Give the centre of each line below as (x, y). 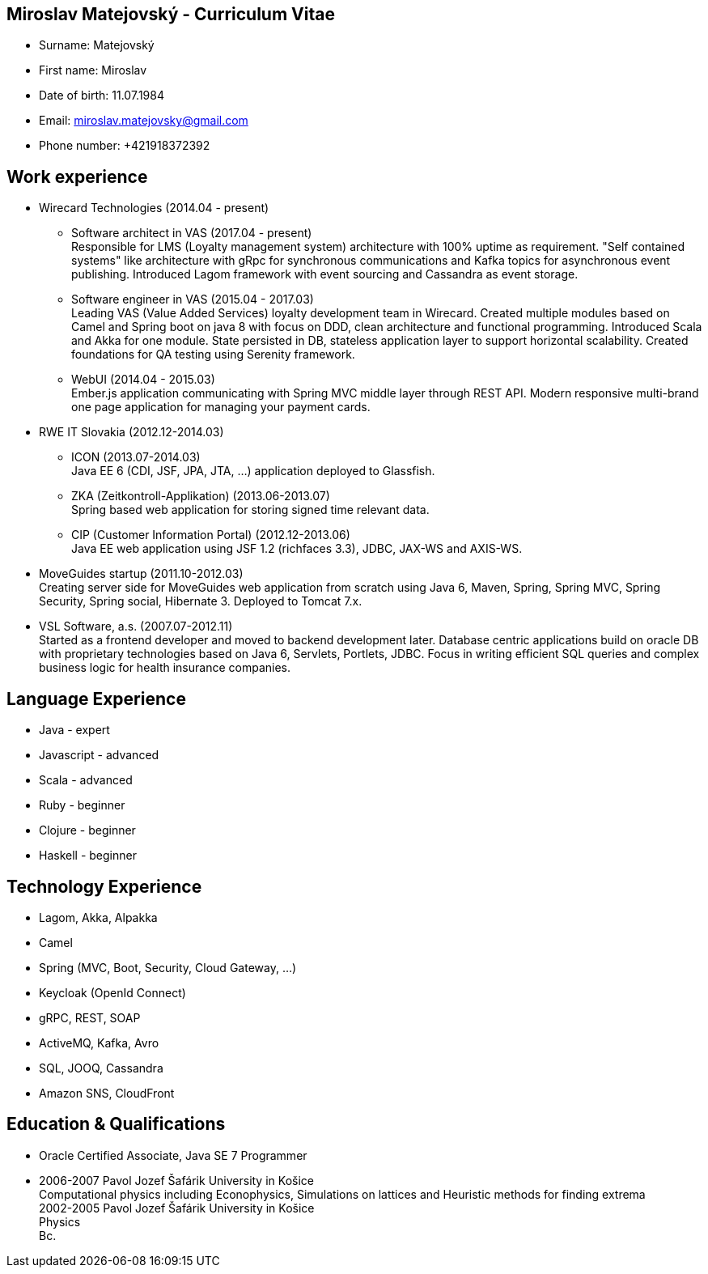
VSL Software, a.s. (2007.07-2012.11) (136, 626)
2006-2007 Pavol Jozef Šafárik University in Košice (176, 1180)
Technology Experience (104, 886)
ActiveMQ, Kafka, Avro (99, 1043)
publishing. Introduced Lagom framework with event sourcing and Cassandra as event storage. (325, 274)
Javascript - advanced (99, 755)
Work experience (77, 176)
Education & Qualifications (116, 1124)
